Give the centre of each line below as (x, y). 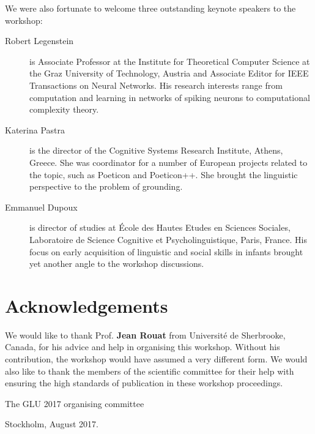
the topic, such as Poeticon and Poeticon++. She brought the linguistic (164, 174)
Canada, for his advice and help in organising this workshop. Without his (143, 347)
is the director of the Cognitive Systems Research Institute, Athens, (156, 150)
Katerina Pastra (35, 129)
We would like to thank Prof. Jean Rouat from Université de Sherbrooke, (145, 335)
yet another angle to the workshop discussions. (117, 264)
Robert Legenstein (39, 41)
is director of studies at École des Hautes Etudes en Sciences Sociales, (160, 227)
